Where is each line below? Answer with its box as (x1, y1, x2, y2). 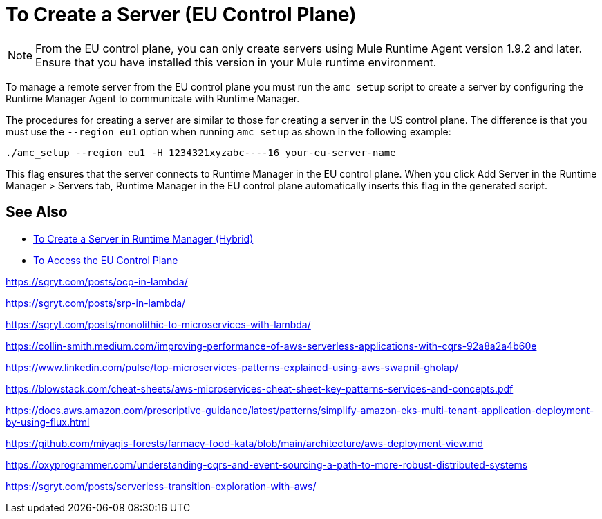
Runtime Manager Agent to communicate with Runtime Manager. (6, 92, 300, 104)
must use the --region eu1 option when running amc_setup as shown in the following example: (6, 125, 451, 138)
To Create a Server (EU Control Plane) (6, 3, 357, 26)
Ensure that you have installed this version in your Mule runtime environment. (35, 55, 437, 69)
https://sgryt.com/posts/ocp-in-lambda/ (6, 275, 188, 287)
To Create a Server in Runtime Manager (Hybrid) (33, 232, 254, 245)
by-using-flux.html (6, 415, 90, 428)
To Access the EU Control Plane (33, 254, 178, 266)
